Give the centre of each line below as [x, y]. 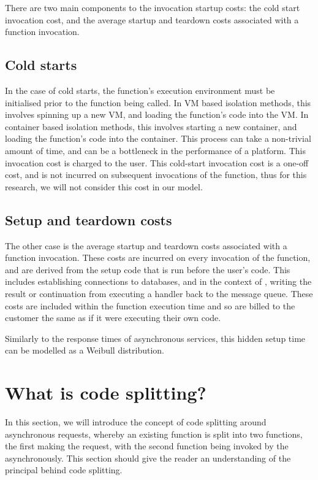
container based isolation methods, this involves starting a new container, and [151, 126]
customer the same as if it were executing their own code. [113, 318]
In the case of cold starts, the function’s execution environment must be [140, 90]
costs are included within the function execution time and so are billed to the [150, 305]
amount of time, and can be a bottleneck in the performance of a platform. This [155, 150]
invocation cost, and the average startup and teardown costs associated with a [152, 19]
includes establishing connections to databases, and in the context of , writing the [158, 281]
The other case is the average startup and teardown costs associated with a [146, 245]
